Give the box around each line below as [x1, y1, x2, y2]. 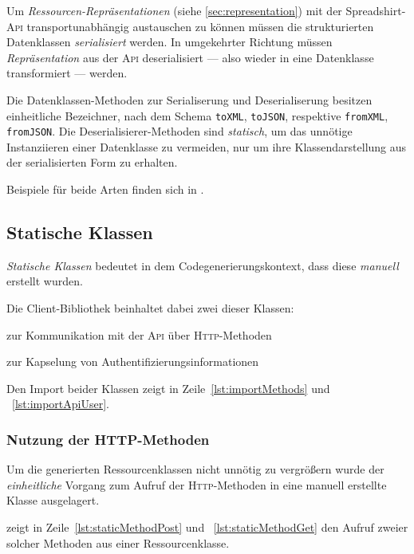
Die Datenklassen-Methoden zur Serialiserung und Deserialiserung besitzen [6, 91, 373, 108]
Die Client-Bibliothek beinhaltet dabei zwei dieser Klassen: [6, 300, 294, 316]
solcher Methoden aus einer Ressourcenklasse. [6, 534, 230, 551]
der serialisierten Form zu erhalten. [6, 154, 178, 171]
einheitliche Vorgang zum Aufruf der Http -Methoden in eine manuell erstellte [6, 476, 387, 493]
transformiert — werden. [6, 65, 128, 81]
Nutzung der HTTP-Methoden [6, 429, 210, 449]
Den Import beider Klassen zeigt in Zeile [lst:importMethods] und [6, 379, 330, 396]
